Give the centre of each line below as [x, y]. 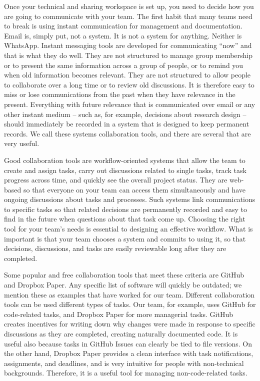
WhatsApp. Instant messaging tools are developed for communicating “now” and [128, 45]
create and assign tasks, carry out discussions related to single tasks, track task [125, 170]
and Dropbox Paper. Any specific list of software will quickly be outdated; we [123, 285]
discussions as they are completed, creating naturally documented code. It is [121, 333]
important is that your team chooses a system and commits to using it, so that [125, 238]
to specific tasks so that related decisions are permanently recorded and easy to [126, 209]
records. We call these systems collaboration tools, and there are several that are [127, 133]
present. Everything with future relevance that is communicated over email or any [130, 104]
